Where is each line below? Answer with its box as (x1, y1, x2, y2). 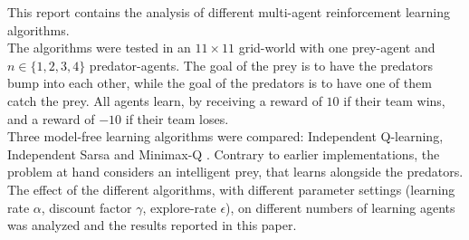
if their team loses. (125, 109, 229, 128)
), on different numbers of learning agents (225, 197, 455, 216)
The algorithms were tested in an (7, 38, 191, 57)
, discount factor (41, 197, 132, 216)
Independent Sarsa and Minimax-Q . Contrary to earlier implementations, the (7, 144, 440, 163)
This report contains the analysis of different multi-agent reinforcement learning (7, 3, 450, 21)
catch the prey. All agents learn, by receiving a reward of (7, 91, 322, 110)
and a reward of (7, 109, 95, 128)
